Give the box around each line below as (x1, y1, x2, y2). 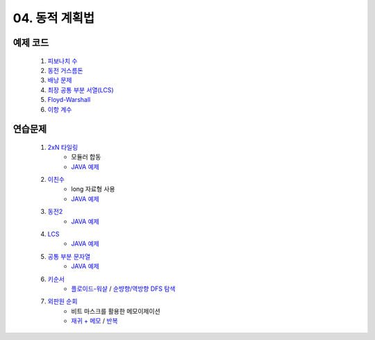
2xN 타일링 (47, 143, 78, 151)
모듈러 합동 (71, 153, 101, 161)
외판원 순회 (47, 297, 78, 305)
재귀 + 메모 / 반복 (71, 316, 118, 325)
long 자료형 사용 (71, 185, 115, 194)
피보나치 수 (47, 56, 78, 65)
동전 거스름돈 (47, 66, 83, 74)
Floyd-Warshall (47, 96, 91, 104)
